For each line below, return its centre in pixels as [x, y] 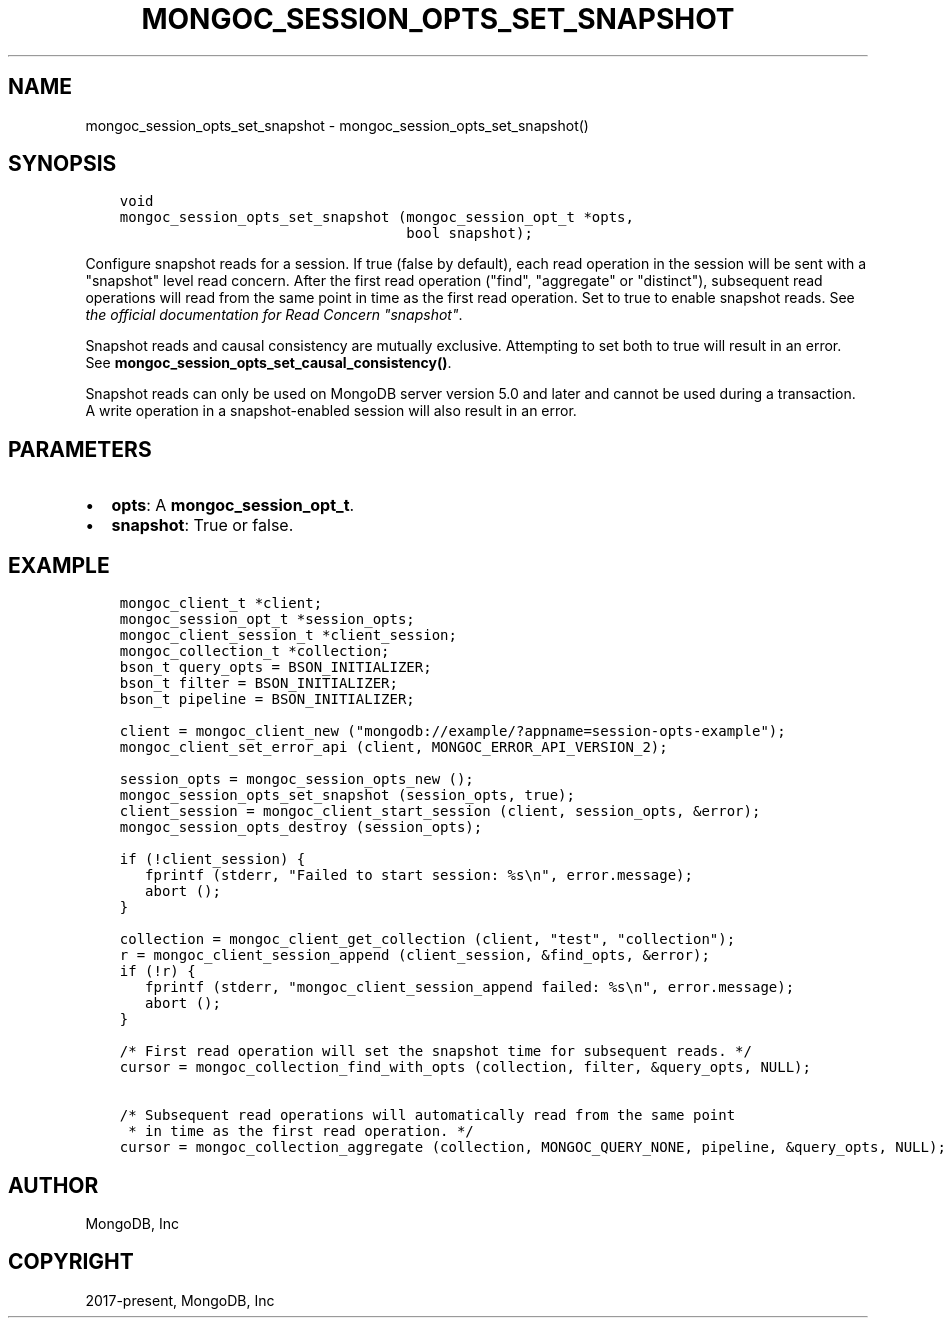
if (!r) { [157, 971]
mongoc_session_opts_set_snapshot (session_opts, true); [347, 795]
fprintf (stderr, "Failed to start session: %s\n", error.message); [419, 875]
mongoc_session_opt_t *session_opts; [267, 619]
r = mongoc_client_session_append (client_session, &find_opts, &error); [414, 955]
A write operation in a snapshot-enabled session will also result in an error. [331, 411]
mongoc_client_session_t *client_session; [288, 635]
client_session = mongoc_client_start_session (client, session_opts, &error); [440, 811]
